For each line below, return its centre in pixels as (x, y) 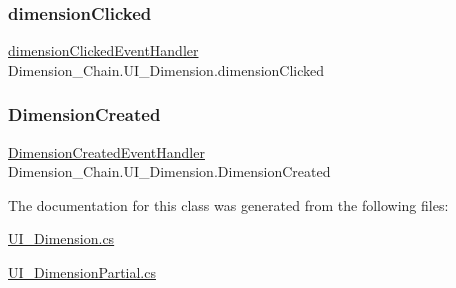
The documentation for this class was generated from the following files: (228, 204)
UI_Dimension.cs (61, 238)
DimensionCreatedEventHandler (106, 151)
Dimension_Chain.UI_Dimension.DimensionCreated (169, 171)
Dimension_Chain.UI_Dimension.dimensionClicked (166, 69)
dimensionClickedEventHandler (103, 50)
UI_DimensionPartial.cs (82, 272)
